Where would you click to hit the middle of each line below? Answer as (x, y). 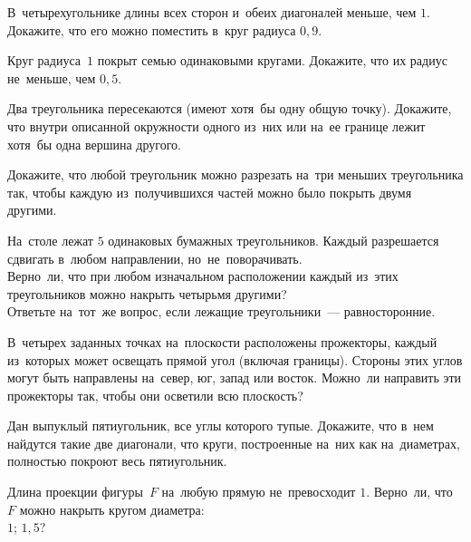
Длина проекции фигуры (75, 492)
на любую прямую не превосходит (259, 492)
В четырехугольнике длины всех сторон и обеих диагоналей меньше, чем (212, 12)
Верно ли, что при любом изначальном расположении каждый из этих (203, 276)
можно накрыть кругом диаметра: (112, 509)
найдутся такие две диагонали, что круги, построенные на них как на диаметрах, (234, 443)
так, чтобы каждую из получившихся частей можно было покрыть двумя (210, 192)
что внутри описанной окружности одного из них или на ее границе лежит (216, 126)
